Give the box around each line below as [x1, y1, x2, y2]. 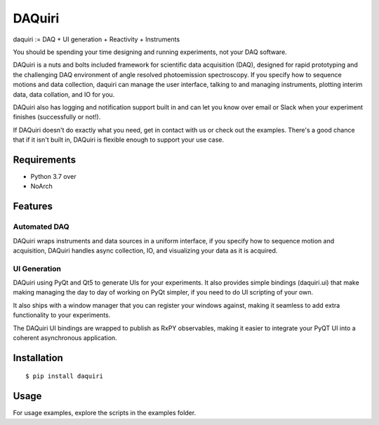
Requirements [13, 154, 77, 166]
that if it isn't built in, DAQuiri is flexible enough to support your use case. [13, 135, 225, 144]
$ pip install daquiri [25, 372, 104, 380]
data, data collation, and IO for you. [13, 90, 115, 98]
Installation [13, 351, 63, 364]
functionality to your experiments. [13, 311, 111, 319]
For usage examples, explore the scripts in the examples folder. [13, 409, 197, 417]
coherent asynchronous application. [13, 334, 117, 342]
